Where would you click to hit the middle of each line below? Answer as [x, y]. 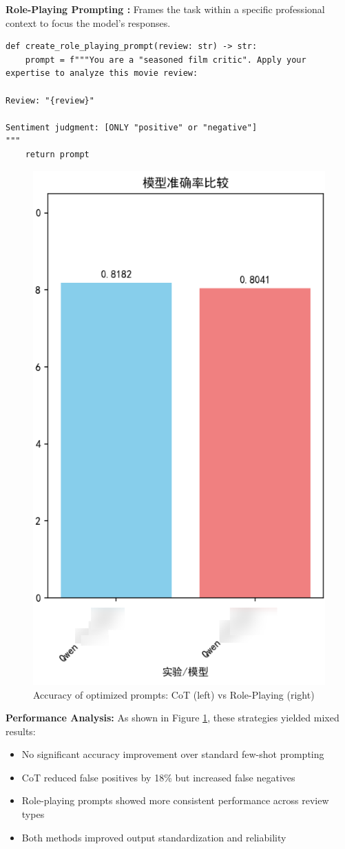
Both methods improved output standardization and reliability [154, 837]
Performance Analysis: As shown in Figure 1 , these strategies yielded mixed [172, 718]
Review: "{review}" [50, 100]
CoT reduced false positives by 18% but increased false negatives [158, 777]
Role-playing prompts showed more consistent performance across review [175, 800]
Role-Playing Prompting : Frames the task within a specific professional [165, 9]
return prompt [57, 154]
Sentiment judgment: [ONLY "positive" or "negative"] [132, 127]
